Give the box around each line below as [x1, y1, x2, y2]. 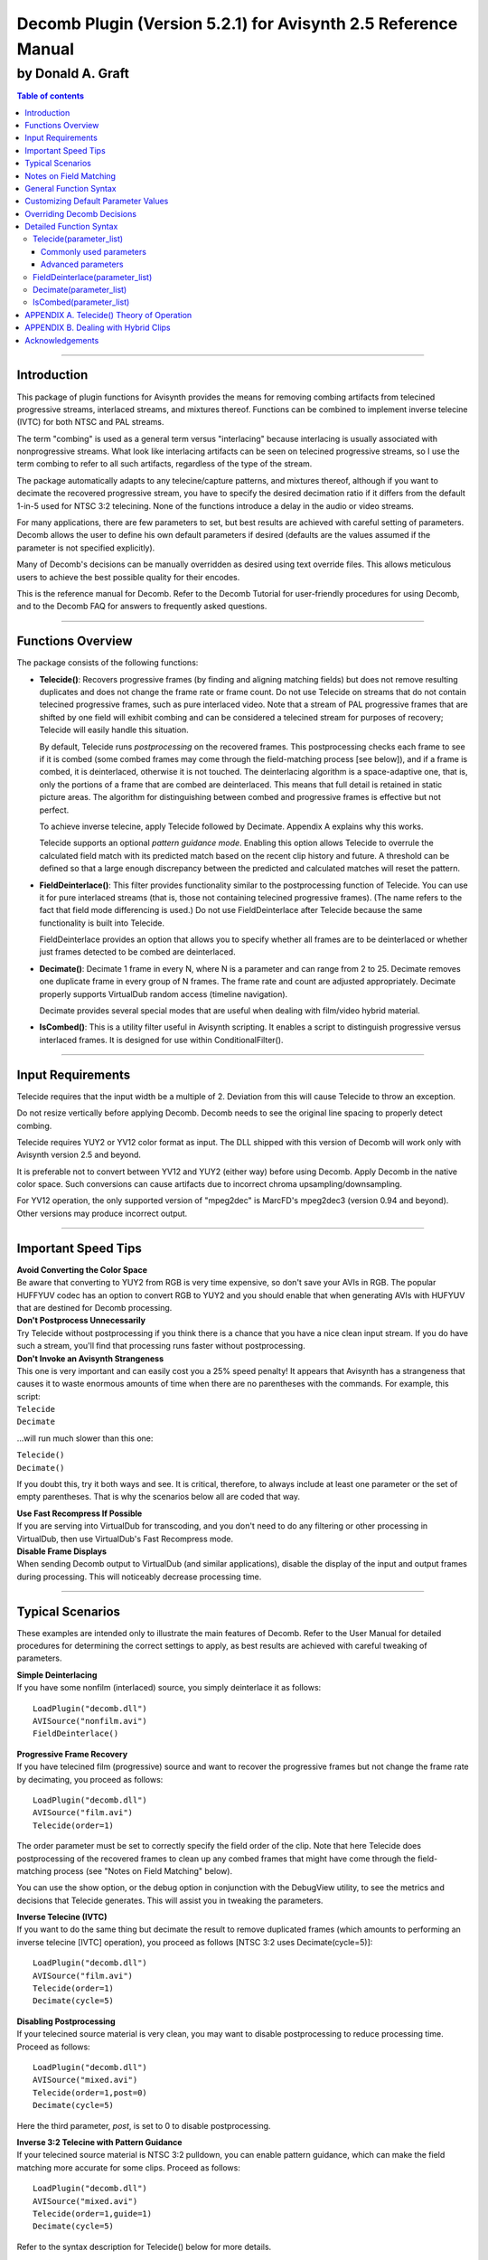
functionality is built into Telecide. [39, 918, 164, 928]
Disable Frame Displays [16, 1546, 108, 1557]
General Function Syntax [24, 183, 117, 193]
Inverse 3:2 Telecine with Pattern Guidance [16, 2136, 183, 2147]
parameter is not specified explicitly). [16, 542, 155, 553]
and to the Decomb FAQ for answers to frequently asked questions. [16, 601, 267, 612]
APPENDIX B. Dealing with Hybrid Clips [24, 322, 171, 334]
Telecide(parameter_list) [33, 233, 124, 244]
